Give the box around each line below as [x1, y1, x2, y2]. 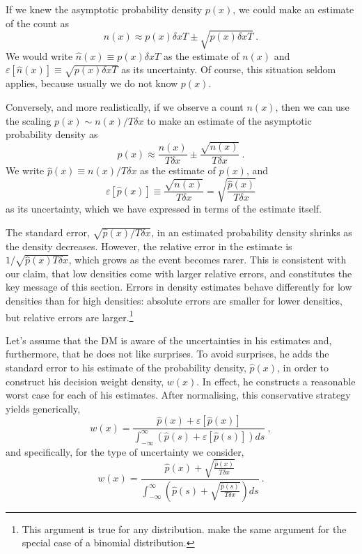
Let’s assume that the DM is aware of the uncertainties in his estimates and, [6, 332, 332, 347]
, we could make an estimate [233, 2, 354, 16]
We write [6, 163, 45, 178]
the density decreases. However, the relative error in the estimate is [6, 238, 292, 253]
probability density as [6, 127, 98, 141]
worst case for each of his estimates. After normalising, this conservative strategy [6, 387, 351, 402]
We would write [6, 48, 73, 63]
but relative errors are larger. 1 [6, 307, 134, 324]
